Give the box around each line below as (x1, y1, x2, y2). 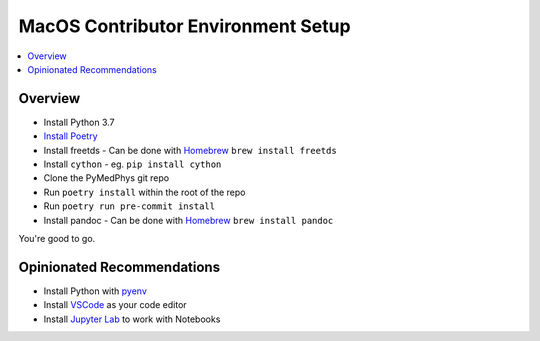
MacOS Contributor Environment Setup (18, 15, 351, 37)
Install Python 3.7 (43, 116, 115, 128)
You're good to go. (18, 232, 96, 244)
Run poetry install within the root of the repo (43, 186, 246, 198)
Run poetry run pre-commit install (43, 200, 215, 212)
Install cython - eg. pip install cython (43, 158, 222, 170)
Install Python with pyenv (43, 285, 147, 297)
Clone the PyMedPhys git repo (43, 172, 170, 184)
